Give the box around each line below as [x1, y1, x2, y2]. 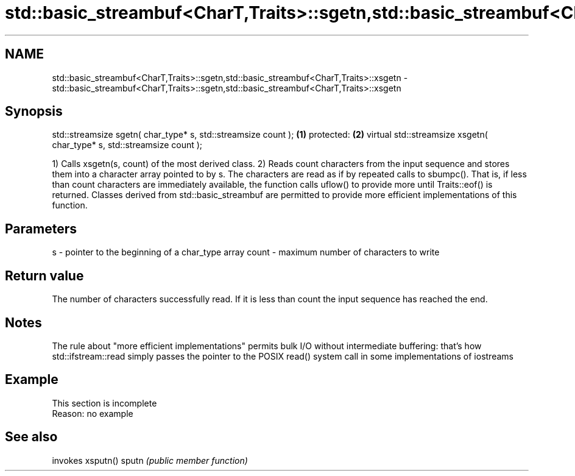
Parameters [5, 221, 77, 236]
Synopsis [5, 104, 63, 119]
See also [5, 429, 58, 445]
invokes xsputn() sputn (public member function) [52, 455, 248, 466]
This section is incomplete [52, 397, 157, 408]
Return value [5, 268, 84, 283]
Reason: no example [52, 408, 133, 419]
